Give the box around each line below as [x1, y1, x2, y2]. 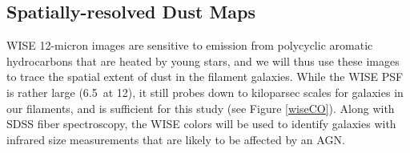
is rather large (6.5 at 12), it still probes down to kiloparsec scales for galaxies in [6, 83, 404, 100]
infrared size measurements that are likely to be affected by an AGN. [6, 131, 345, 147]
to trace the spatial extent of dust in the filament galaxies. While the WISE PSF [6, 68, 404, 85]
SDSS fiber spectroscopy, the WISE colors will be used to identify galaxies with [6, 115, 396, 132]
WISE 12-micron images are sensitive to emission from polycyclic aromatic [6, 37, 373, 54]
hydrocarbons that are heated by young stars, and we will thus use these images [6, 52, 400, 69]
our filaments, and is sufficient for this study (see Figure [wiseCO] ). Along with [6, 99, 395, 116]
